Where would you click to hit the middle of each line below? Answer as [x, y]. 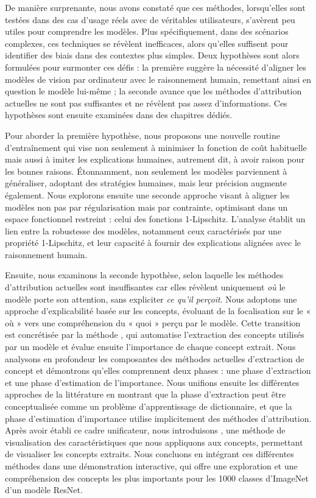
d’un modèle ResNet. [44, 490]
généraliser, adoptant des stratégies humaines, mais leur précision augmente [146, 183]
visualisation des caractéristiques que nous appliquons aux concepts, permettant [154, 442]
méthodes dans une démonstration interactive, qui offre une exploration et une [151, 465]
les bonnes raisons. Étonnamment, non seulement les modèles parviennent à [146, 171]
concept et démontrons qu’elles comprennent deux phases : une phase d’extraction [158, 370]
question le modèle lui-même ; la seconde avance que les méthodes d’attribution [153, 91]
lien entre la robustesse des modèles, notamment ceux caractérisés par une [143, 230]
